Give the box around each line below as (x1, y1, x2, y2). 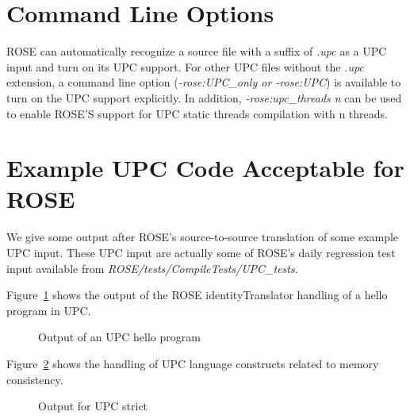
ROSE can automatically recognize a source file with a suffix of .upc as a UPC (6, 43, 387, 60)
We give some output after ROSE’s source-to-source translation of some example (6, 229, 399, 245)
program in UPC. (6, 302, 91, 318)
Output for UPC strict (38, 398, 148, 414)
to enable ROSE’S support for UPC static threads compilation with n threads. (6, 105, 388, 121)
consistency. (6, 371, 63, 387)
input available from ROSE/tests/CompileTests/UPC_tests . (6, 259, 298, 276)
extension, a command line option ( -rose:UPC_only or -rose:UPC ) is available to (6, 74, 401, 90)
